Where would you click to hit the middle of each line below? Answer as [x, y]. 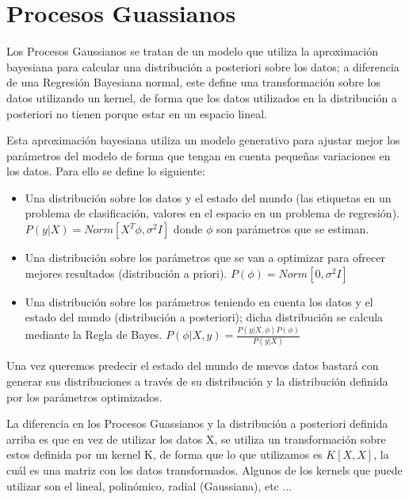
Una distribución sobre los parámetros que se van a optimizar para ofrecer [205, 258]
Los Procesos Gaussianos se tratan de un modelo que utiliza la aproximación [192, 51]
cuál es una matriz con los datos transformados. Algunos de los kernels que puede [204, 470]
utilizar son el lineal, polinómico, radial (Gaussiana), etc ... [149, 485]
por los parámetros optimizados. [84, 396]
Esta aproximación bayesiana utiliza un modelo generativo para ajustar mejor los [203, 140]
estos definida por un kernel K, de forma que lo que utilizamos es [164, 454]
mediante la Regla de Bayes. [94, 335]
